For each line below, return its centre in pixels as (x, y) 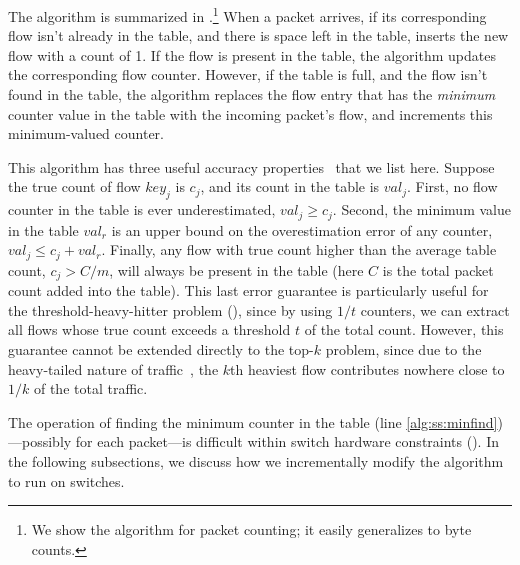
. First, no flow (452, 186)
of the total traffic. (90, 388)
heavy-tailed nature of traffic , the (113, 368)
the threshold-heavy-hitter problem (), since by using (170, 309)
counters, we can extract (435, 309)
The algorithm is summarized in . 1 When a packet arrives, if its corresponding (247, 14)
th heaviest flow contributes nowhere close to (367, 368)
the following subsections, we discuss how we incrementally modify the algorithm (256, 460)
